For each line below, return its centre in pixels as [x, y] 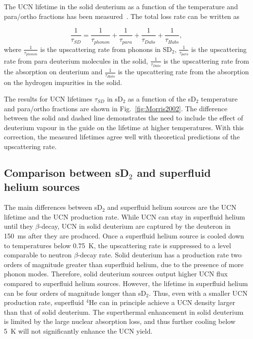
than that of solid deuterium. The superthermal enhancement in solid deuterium [124, 312]
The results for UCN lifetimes [48, 99]
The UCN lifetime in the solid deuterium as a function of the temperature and [121, 6]
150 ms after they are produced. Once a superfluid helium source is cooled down [124, 235]
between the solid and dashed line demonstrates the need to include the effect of [124, 118]
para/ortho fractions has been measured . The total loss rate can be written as [122, 16]
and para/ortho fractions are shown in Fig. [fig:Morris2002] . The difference [116, 108]
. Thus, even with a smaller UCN [198, 293]
